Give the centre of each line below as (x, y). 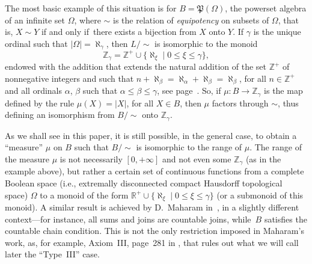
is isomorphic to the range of (189, 147)
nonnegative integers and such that (69, 78)
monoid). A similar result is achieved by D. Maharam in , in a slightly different (152, 207)
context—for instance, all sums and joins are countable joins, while (128, 219)
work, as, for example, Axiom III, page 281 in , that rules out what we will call (152, 242)
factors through (240, 103)
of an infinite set (35, 20)
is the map (283, 91)
